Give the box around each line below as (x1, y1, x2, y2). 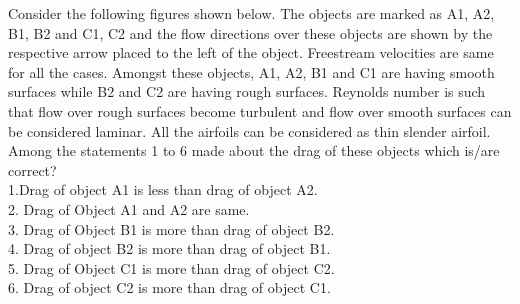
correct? (8, 159, 57, 180)
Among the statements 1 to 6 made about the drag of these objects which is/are (8, 140, 500, 161)
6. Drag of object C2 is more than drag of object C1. (8, 277, 331, 298)
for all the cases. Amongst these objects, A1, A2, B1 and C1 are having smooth (8, 61, 495, 82)
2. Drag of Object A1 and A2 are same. (8, 198, 250, 219)
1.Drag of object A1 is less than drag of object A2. (8, 179, 318, 200)
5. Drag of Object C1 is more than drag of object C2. (8, 257, 335, 278)
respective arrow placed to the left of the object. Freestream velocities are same (8, 42, 494, 63)
